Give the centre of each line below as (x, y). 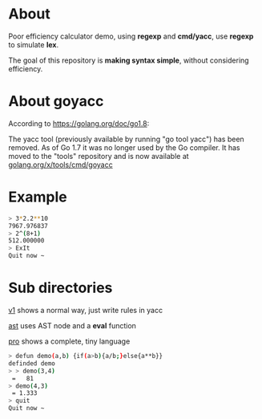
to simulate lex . (33, 44)
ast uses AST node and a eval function (72, 325)
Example (38, 197)
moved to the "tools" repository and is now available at (99, 156)
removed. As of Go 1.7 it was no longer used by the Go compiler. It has (124, 147)
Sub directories (60, 288)
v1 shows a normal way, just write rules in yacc (85, 310)
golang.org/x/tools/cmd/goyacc (61, 165)
